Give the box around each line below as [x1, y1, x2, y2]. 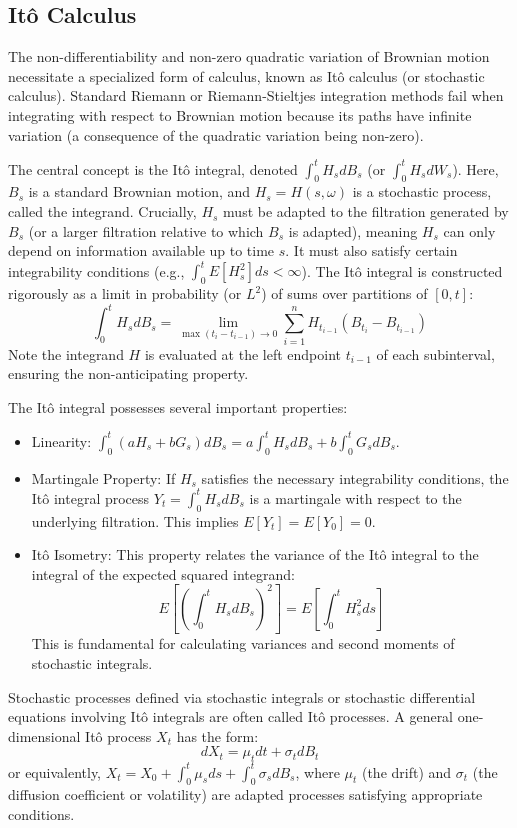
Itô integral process [31, 487, 150, 508]
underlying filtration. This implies [31, 510, 239, 531]
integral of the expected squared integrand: [31, 563, 295, 584]
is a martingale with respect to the [249, 487, 462, 508]
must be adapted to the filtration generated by [223, 201, 509, 222]
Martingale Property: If [31, 467, 176, 488]
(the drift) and [361, 761, 452, 782]
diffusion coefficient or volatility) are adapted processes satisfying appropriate [8, 784, 483, 805]
